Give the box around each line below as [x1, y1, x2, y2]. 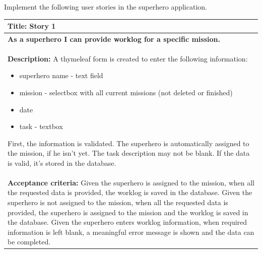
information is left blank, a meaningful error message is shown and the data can [8, 226, 254, 237]
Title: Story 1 [8, 21, 56, 31]
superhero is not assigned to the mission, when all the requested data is [8, 197, 228, 207]
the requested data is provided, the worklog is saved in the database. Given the [8, 187, 252, 198]
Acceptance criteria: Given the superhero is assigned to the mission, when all [8, 177, 255, 187]
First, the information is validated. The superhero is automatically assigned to [8, 138, 249, 148]
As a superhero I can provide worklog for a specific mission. [8, 33, 220, 44]
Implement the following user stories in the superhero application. [4, 2, 207, 12]
